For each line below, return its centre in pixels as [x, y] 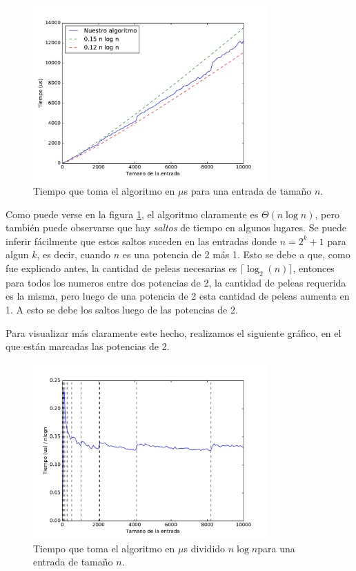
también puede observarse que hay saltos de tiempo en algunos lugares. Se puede [176, 228]
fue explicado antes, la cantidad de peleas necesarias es [121, 268]
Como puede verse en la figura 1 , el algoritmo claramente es [132, 214]
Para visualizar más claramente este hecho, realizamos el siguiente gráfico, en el [174, 332]
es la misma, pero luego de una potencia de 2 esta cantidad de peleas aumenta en [178, 296]
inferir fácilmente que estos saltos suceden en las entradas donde [141, 241]
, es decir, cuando [74, 254]
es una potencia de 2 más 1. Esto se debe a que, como [236, 254]
